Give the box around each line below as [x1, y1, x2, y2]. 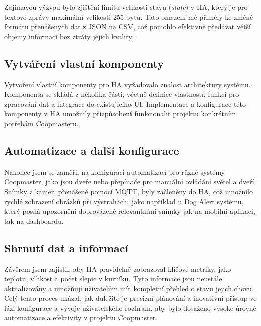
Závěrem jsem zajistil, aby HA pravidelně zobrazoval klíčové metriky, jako [4, 263, 231, 274]
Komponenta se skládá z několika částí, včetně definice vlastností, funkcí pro [4, 89, 239, 99]
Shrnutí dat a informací [4, 240, 129, 255]
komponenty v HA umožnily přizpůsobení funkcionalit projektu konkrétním [4, 108, 236, 119]
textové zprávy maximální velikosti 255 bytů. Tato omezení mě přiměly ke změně [4, 11, 253, 22]
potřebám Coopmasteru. [4, 118, 79, 128]
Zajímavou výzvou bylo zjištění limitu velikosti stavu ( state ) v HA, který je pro [4, 2, 248, 12]
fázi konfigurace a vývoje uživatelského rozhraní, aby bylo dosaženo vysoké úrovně [4, 302, 256, 313]
